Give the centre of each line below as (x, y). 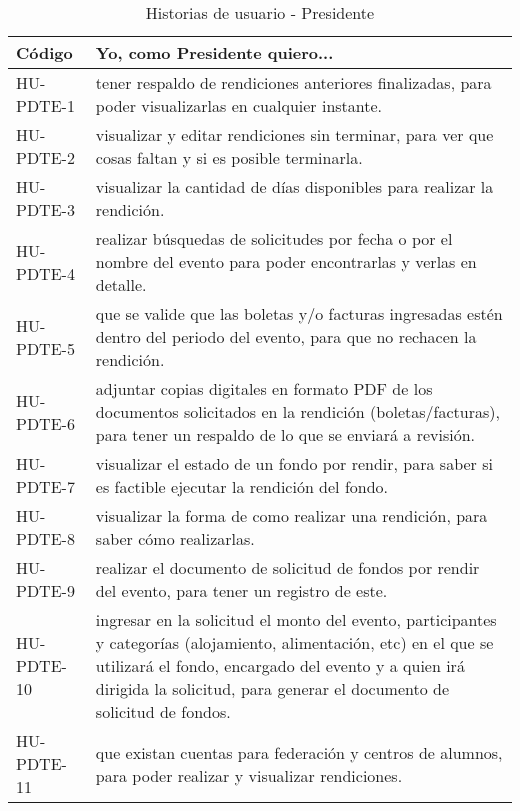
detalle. (121, 284)
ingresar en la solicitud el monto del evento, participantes (296, 619)
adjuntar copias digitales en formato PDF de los (264, 388)
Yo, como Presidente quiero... (214, 52)
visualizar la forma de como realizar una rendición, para (291, 515)
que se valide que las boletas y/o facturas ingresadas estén (299, 313)
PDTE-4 (45, 273)
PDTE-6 (45, 423)
